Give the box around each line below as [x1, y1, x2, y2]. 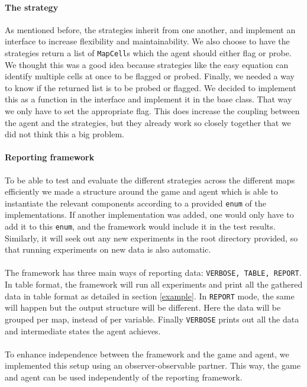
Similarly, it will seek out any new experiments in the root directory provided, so [5, 231, 298, 244]
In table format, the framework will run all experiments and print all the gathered [5, 278, 303, 291]
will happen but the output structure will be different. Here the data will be [5, 301, 281, 314]
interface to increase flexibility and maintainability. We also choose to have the [5, 35, 290, 47]
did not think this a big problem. [5, 128, 124, 140]
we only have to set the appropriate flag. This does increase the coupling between [5, 105, 300, 117]
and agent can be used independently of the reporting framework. [5, 371, 243, 383]
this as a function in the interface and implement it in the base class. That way [5, 93, 292, 105]
